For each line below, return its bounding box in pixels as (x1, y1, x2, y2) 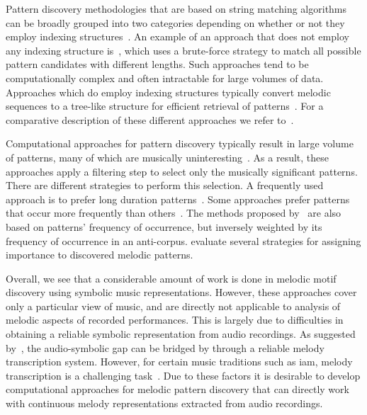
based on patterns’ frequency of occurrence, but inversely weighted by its (6, 219, 322, 234)
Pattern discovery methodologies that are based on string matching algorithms (6, 1, 347, 16)
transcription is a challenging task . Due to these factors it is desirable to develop (6, 368, 361, 382)
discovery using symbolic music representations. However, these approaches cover (6, 285, 357, 300)
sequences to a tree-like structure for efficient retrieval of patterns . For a (6, 98, 324, 113)
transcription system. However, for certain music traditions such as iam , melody (6, 354, 353, 369)
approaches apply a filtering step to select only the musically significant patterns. (6, 164, 358, 178)
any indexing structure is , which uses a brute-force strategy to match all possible (6, 42, 361, 57)
